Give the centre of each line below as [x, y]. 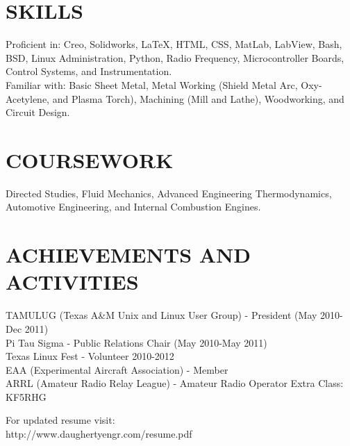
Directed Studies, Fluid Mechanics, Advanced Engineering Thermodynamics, [169, 193]
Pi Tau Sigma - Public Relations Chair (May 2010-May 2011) [136, 342]
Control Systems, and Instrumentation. [89, 71]
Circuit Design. [38, 112]
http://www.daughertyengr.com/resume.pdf [99, 434]
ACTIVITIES [72, 282]
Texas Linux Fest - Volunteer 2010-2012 [90, 356]
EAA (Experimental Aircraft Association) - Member [117, 369]
